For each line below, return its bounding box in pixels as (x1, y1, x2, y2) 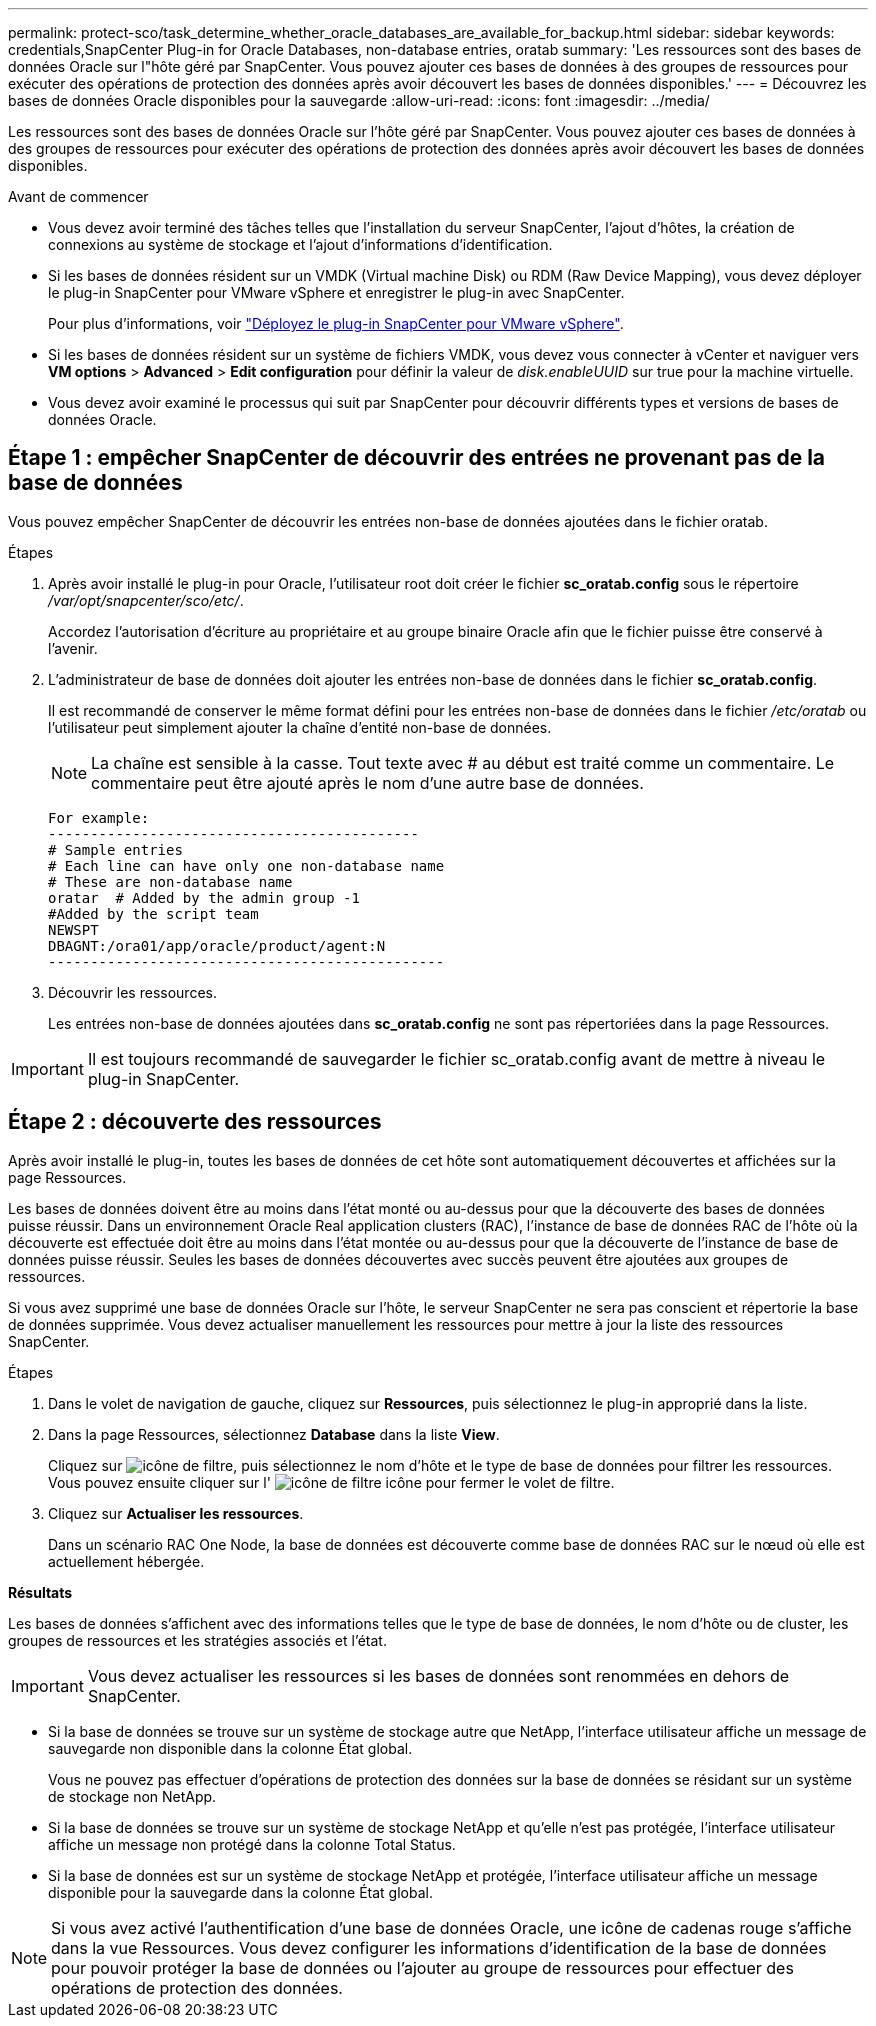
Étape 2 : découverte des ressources (8, 1109, 382, 1135)
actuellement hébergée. (48, 1552, 205, 1570)
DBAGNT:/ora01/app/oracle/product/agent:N (48, 937, 386, 954)
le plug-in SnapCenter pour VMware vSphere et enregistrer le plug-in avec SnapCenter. (48, 284, 625, 301)
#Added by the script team (48, 905, 259, 922)
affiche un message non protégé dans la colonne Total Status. (48, 1835, 456, 1853)
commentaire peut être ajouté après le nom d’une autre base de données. (91, 772, 644, 793)
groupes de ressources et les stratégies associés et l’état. (8, 1631, 387, 1649)
